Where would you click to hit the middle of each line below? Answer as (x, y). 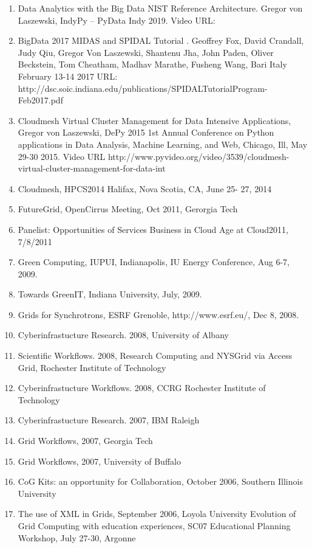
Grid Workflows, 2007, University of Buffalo (99, 461)
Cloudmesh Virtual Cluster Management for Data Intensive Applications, (154, 120)
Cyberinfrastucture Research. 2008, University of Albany (123, 335)
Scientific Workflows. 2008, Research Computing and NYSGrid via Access (155, 356)
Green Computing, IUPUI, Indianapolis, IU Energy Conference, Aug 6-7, (154, 262)
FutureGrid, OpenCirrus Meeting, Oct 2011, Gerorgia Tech (128, 209)
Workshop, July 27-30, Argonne (77, 537)
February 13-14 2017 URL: (68, 76)
